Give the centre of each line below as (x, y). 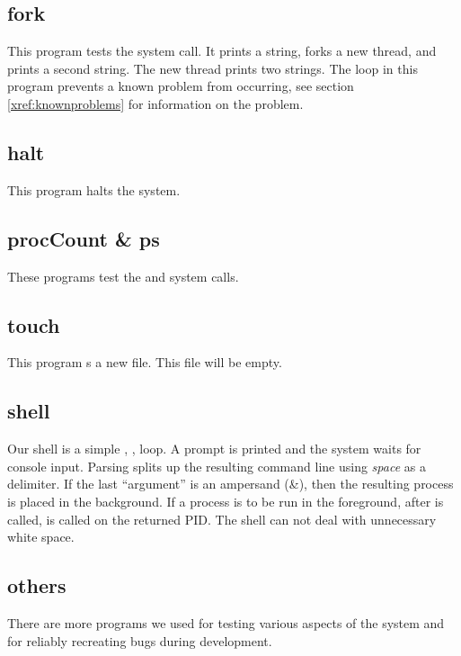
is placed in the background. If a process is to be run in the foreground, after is (226, 501)
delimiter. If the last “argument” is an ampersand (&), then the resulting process (230, 484)
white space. (41, 537)
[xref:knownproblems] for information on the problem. (155, 103)
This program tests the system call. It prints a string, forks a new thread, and (222, 51)
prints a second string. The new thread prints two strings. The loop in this (213, 68)
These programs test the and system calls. (123, 276)
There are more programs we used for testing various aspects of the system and (226, 622)
